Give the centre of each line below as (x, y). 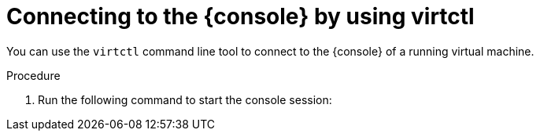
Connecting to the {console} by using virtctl (240, 16)
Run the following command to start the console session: (185, 99)
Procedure (33, 75)
